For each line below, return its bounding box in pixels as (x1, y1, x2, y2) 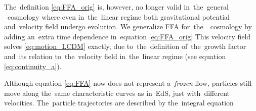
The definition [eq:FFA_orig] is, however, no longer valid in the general (4, 2, 229, 12)
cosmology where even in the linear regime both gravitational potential (7, 11, 230, 22)
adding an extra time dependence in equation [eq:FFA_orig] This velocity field (4, 31, 251, 41)
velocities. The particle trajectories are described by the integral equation (4, 97, 234, 108)
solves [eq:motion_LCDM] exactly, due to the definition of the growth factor (4, 41, 246, 51)
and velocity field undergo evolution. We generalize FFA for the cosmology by (4, 21, 252, 32)
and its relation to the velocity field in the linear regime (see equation (4, 50, 226, 61)
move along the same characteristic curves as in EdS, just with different (4, 87, 230, 98)
